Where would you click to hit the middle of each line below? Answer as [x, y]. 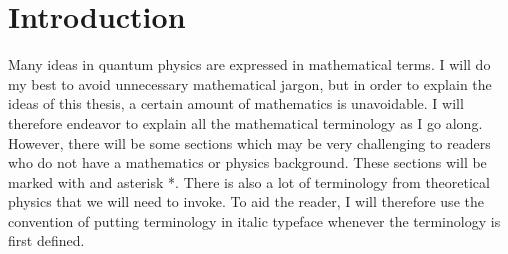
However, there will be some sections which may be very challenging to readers [249, 142]
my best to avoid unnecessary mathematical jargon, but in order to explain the [250, 83]
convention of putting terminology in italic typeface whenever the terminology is [254, 220]
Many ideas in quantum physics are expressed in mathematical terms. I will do [249, 64]
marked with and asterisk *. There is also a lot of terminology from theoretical [249, 181]
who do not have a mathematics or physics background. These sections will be [247, 162]
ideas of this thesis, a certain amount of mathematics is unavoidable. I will [236, 103]
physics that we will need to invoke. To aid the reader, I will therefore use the [246, 201]
